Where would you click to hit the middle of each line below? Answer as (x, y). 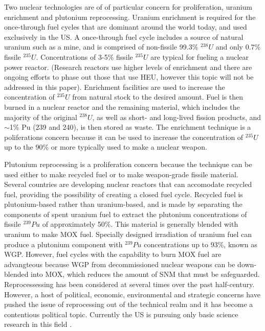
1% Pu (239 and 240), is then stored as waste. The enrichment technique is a (130, 127)
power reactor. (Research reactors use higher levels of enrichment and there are (128, 67)
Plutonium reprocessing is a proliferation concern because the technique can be (128, 164)
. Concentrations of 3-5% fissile (84, 56)
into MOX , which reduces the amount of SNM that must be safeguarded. (145, 274)
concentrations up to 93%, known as (201, 244)
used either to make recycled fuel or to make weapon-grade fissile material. (121, 174)
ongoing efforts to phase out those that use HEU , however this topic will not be (129, 77)
